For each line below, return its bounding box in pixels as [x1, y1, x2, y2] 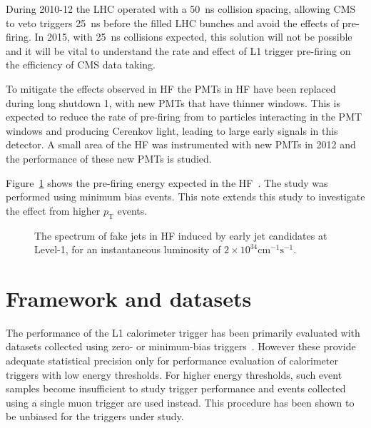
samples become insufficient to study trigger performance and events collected [6, 381, 346, 396]
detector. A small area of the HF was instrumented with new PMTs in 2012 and [6, 137, 356, 152]
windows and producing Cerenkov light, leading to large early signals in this [6, 123, 338, 138]
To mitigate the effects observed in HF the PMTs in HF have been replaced [6, 81, 336, 96]
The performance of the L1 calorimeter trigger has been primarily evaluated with [6, 325, 360, 340]
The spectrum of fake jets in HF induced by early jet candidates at [34, 228, 327, 243]
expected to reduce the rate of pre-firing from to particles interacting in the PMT [6, 109, 362, 124]
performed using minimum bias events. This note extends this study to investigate [6, 189, 365, 204]
